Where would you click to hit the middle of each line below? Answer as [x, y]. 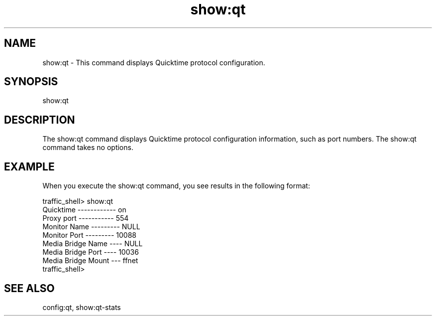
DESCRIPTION [40, 120]
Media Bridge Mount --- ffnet [90, 261]
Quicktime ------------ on [84, 210]
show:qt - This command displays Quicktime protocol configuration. [154, 62]
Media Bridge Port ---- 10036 [91, 252]
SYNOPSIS [31, 82]
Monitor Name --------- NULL [91, 227]
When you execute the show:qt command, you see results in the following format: [176, 186]
